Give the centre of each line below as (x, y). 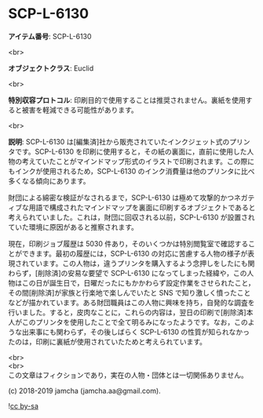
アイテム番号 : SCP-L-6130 (50, 36)
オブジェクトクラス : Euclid (51, 68)
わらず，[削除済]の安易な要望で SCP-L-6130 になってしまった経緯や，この (128, 273)
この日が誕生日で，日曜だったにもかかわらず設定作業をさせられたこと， (138, 282)
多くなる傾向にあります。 (49, 180)
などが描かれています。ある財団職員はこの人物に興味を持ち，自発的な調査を (131, 302)
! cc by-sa (24, 405)
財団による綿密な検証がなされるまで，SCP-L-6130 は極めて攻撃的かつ (121, 198)
